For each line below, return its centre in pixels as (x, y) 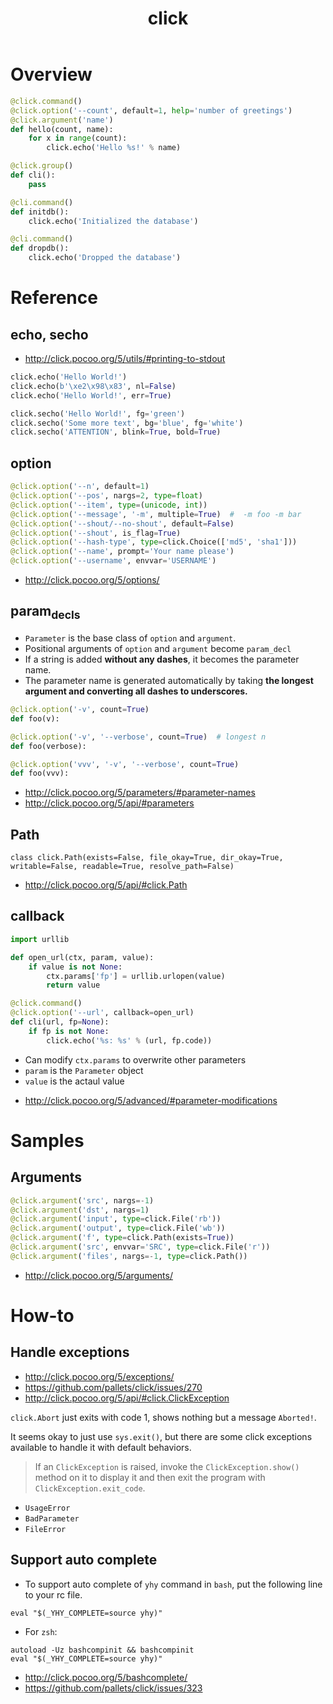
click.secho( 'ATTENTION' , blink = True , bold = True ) (116, 432)
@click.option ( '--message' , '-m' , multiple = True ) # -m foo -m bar (156, 514)
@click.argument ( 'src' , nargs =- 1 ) (82, 1200)
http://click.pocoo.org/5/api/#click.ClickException (127, 1398)
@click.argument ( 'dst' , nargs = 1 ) (80, 1210)
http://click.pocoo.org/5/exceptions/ (99, 1376)
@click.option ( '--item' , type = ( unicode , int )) (109, 505)
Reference (54, 298)
